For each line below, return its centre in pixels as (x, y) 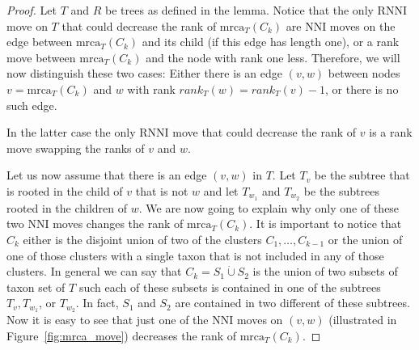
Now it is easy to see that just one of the (108, 320)
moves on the (362, 25)
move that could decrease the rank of (265, 132)
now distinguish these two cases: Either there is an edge (144, 73)
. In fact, (97, 303)
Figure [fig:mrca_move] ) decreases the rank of (121, 335)
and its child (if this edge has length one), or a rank (271, 42)
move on (27, 25)
